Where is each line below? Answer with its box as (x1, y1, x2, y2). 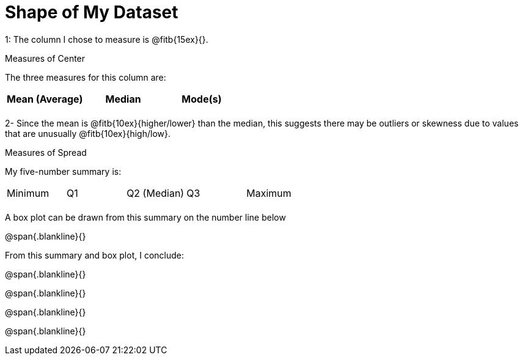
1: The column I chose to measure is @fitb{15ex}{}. (5, 34, 208, 45)
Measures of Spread (5, 147, 87, 158)
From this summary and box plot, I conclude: (5, 249, 184, 260)
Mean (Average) (7, 92, 83, 105)
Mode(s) (181, 92, 222, 105)
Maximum (246, 186, 291, 199)
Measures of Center (5, 53, 86, 64)
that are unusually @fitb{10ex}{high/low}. (5, 128, 170, 139)
